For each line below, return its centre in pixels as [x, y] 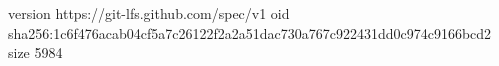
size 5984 [35, 52]
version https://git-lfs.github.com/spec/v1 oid [149, 13]
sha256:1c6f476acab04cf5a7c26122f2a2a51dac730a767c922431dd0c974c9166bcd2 [250, 32]
